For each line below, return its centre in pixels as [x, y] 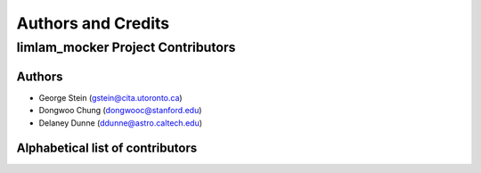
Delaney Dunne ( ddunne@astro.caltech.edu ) [121, 123]
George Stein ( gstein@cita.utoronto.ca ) [110, 97]
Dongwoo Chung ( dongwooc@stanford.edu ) [120, 111]
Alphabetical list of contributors [107, 148]
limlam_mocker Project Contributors [126, 47]
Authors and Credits [93, 23]
